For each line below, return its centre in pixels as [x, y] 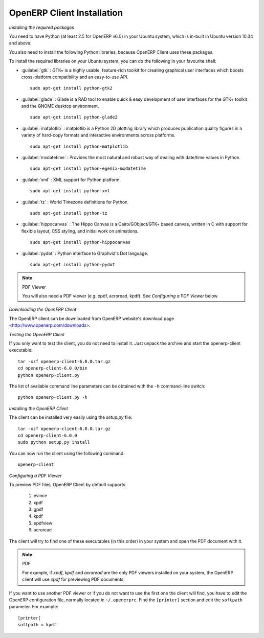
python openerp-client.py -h [53, 397]
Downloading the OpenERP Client [43, 309]
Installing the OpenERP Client [39, 408]
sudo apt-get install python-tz [69, 213]
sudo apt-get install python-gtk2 [71, 88]
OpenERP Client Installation [66, 13]
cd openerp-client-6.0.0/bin [53, 368]
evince [40, 496]
